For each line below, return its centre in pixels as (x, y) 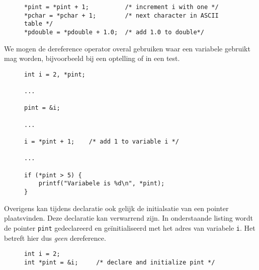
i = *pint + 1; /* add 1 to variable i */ (102, 142)
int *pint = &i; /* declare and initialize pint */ (120, 262)
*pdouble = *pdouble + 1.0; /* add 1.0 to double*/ (114, 32)
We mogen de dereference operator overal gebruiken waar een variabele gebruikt (127, 48)
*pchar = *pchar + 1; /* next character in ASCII (121, 15)
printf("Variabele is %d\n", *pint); (102, 184)
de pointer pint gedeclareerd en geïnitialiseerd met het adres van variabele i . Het (130, 227)
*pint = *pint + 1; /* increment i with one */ (121, 7)
